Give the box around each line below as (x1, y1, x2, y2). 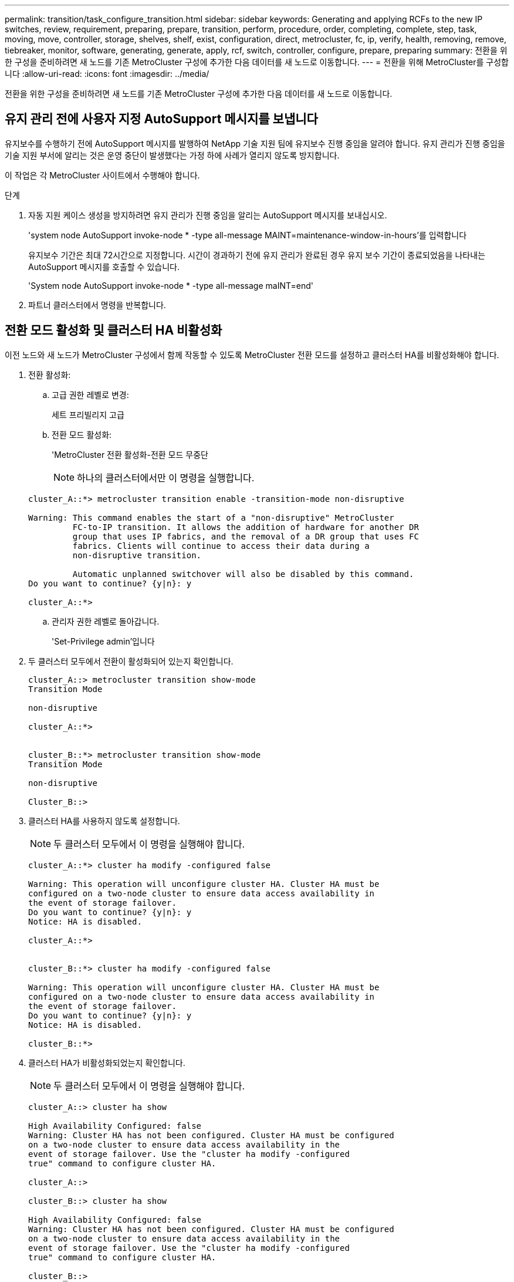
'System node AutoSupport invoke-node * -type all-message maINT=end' (28, 280, 314, 291)
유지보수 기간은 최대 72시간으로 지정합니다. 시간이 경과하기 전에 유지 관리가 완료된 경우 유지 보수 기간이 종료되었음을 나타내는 (28, 249, 486, 260)
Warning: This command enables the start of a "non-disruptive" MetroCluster (28, 512, 394, 522)
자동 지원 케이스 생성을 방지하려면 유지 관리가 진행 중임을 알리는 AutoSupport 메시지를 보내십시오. (28, 210, 387, 220)
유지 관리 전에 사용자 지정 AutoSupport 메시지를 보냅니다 (5, 112, 318, 127)
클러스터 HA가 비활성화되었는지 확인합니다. (28, 1057, 185, 1068)
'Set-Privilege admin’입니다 (52, 636, 155, 646)
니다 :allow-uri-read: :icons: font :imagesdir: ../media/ (5, 69, 209, 79)
